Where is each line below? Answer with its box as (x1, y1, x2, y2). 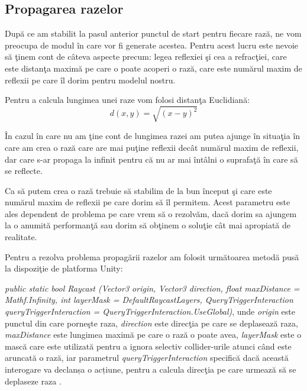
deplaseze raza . (5, 374, 62, 387)
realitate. (5, 231, 37, 243)
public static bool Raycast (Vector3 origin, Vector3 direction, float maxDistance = (5, 282, 300, 294)
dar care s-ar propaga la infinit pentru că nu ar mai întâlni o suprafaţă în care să (5, 153, 298, 165)
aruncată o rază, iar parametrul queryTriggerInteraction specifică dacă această (5, 351, 289, 364)
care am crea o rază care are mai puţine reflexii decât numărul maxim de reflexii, (5, 141, 299, 153)
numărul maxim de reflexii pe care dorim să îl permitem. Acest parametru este (5, 196, 290, 208)
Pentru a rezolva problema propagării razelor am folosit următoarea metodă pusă (5, 250, 299, 263)
